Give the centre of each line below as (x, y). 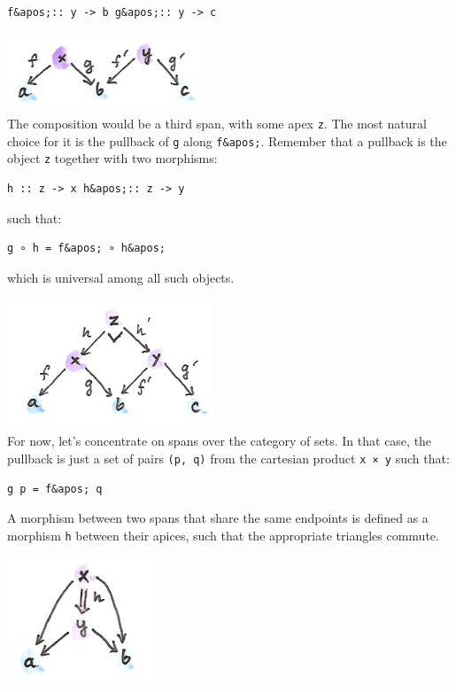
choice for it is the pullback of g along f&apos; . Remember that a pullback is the (227, 140)
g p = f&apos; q (55, 489)
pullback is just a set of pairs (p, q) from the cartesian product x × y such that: (228, 458)
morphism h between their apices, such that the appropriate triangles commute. (223, 535)
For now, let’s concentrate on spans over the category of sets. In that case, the (220, 441)
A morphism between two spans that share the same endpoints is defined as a (218, 518)
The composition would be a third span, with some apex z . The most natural (217, 124)
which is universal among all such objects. (121, 277)
